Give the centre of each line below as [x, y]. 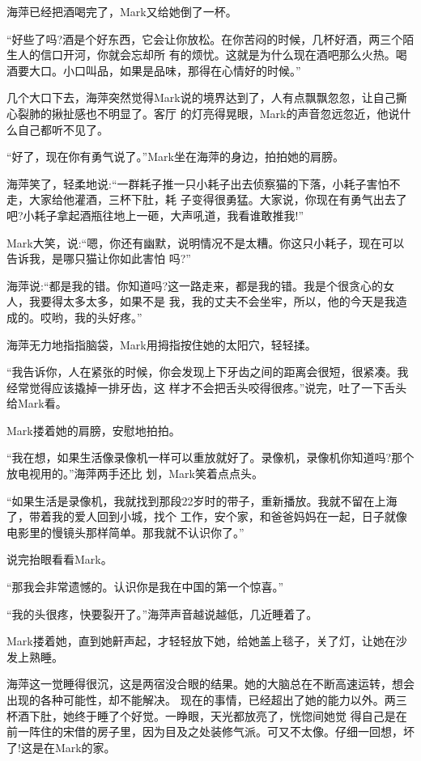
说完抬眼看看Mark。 [60, 559]
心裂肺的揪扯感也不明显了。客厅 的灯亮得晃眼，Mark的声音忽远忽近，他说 [203, 113]
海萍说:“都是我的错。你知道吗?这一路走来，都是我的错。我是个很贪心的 [195, 285]
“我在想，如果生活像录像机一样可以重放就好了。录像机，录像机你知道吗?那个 [210, 457]
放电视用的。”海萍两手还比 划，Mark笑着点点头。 [135, 474]
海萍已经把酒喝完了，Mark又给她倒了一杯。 [122, 11]
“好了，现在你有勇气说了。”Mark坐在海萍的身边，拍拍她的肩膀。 [175, 156]
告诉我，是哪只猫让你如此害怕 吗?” [99, 258]
